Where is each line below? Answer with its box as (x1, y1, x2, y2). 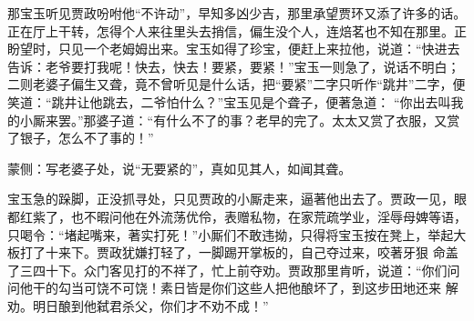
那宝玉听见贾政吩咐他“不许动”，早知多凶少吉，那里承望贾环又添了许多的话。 (7, 4, 467, 22)
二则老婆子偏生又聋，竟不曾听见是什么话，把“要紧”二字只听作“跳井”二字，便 (7, 75, 466, 94)
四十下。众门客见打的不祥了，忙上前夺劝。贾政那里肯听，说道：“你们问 (32, 260, 460, 279)
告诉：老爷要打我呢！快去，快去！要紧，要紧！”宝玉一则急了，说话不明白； (7, 56, 460, 75)
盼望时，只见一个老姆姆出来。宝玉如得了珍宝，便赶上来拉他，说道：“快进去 (7, 39, 460, 58)
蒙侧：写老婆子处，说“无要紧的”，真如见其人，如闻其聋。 (7, 158, 352, 177)
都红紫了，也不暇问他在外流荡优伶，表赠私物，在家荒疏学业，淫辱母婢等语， (7, 206, 467, 226)
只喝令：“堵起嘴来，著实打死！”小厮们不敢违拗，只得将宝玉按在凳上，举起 (7, 225, 454, 244)
